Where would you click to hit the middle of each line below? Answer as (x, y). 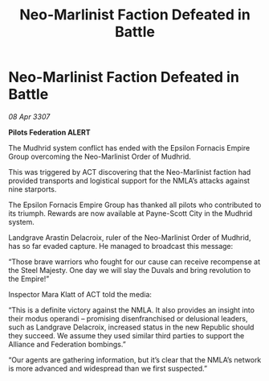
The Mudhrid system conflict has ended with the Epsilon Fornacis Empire (129, 147)
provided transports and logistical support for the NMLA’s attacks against (129, 180)
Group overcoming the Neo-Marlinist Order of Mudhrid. (100, 156)
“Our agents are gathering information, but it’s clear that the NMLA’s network (135, 359)
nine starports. (33, 189)
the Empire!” (29, 279)
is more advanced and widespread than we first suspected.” (108, 368)
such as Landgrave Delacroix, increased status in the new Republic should (131, 327)
